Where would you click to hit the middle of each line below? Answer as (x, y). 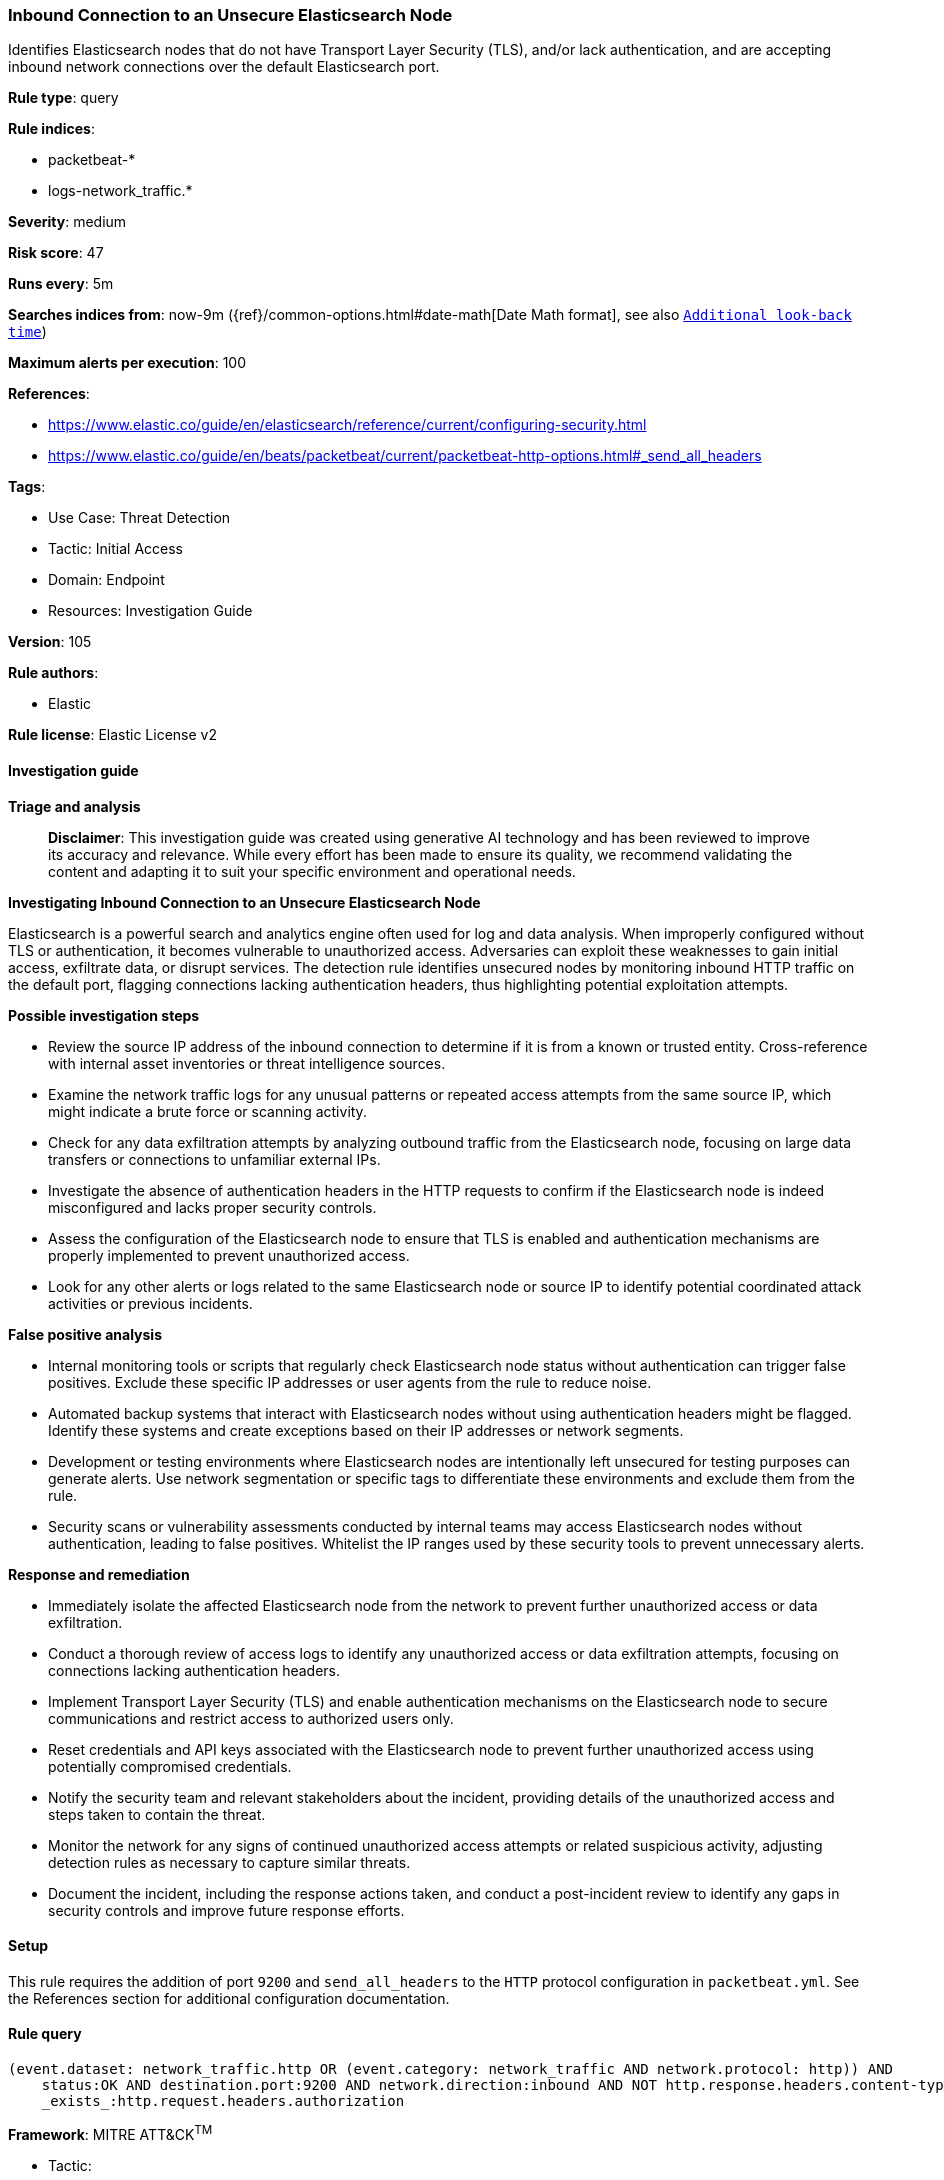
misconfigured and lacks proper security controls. (212, 1207)
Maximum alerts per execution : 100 (127, 363)
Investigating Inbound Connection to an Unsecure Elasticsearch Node (244, 902)
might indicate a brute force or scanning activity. (207, 1111)
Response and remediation (99, 1574)
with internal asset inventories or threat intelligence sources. (247, 1063)
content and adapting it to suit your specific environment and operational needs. (312, 871)
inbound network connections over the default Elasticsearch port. (224, 67)
